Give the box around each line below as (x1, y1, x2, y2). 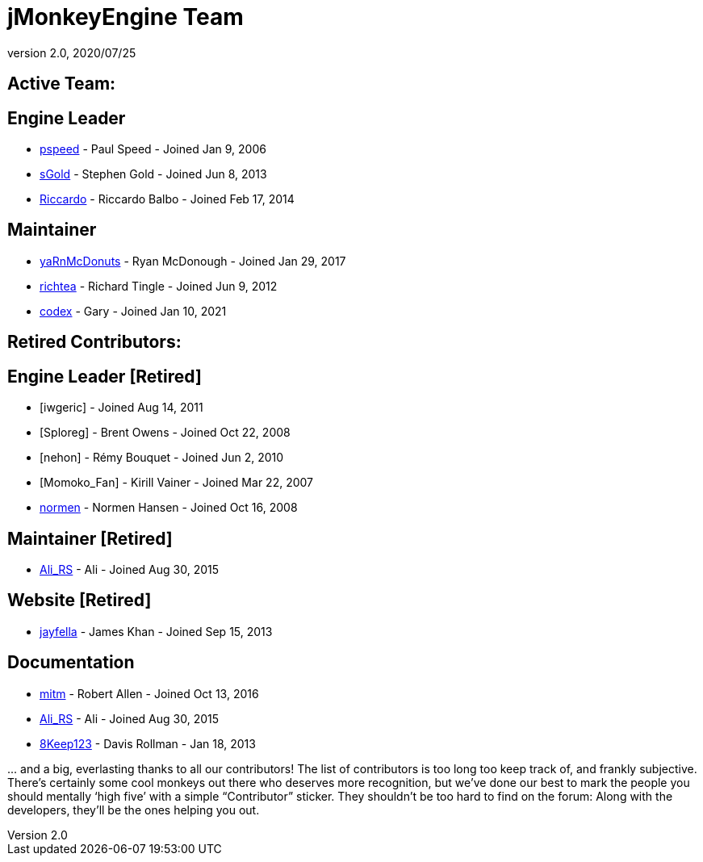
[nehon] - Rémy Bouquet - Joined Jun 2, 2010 (40, 450, 284, 465)
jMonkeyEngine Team (7, 3, 244, 31)
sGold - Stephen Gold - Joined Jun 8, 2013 (40, 167, 267, 182)
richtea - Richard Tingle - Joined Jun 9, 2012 (40, 278, 278, 293)
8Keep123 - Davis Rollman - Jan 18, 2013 (40, 736, 256, 751)
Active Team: (7, 73, 116, 94)
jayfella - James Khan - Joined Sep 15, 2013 (40, 624, 273, 638)
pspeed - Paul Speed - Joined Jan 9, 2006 (40, 142, 266, 157)
